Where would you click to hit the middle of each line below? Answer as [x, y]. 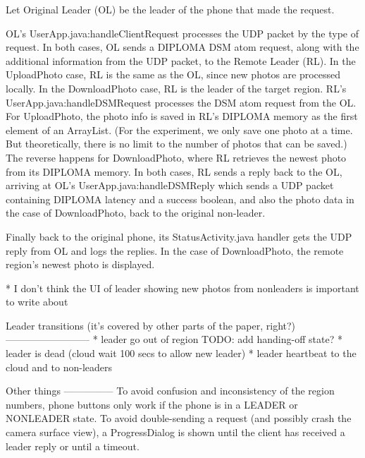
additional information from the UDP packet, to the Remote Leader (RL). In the [181, 60]
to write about [37, 302]
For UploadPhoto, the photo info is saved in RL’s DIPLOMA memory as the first [182, 116]
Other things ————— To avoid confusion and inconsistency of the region [170, 391]
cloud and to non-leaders [59, 367]
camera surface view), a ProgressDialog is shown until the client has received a [175, 432]
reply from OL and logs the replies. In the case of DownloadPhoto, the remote [175, 250]
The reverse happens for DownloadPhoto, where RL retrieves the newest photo [176, 157]
